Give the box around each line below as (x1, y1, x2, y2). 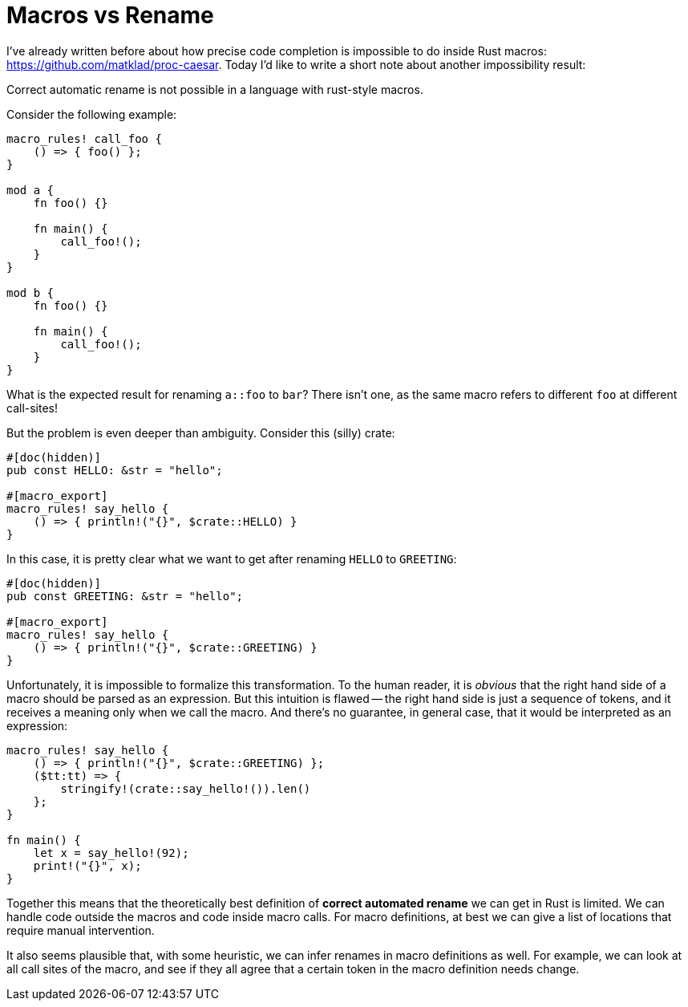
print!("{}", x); (33, 859, 142, 872)
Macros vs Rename (6, 2, 214, 29)
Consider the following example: (6, 107, 177, 121)
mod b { (6, 286, 55, 299)
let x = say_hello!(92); (33, 846, 189, 859)
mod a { (6, 183, 55, 197)
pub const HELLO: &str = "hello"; (6, 463, 223, 477)
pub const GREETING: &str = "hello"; (6, 589, 244, 603)
